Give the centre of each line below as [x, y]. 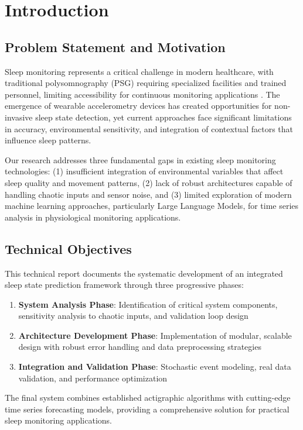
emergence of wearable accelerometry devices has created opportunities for [138, 106]
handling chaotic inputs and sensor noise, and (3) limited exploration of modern [148, 194]
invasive [19, 117]
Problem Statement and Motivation [115, 47]
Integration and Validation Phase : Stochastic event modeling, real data [155, 367]
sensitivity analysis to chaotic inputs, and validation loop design [133, 316]
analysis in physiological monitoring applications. [93, 217]
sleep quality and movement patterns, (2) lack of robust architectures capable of [149, 182]
